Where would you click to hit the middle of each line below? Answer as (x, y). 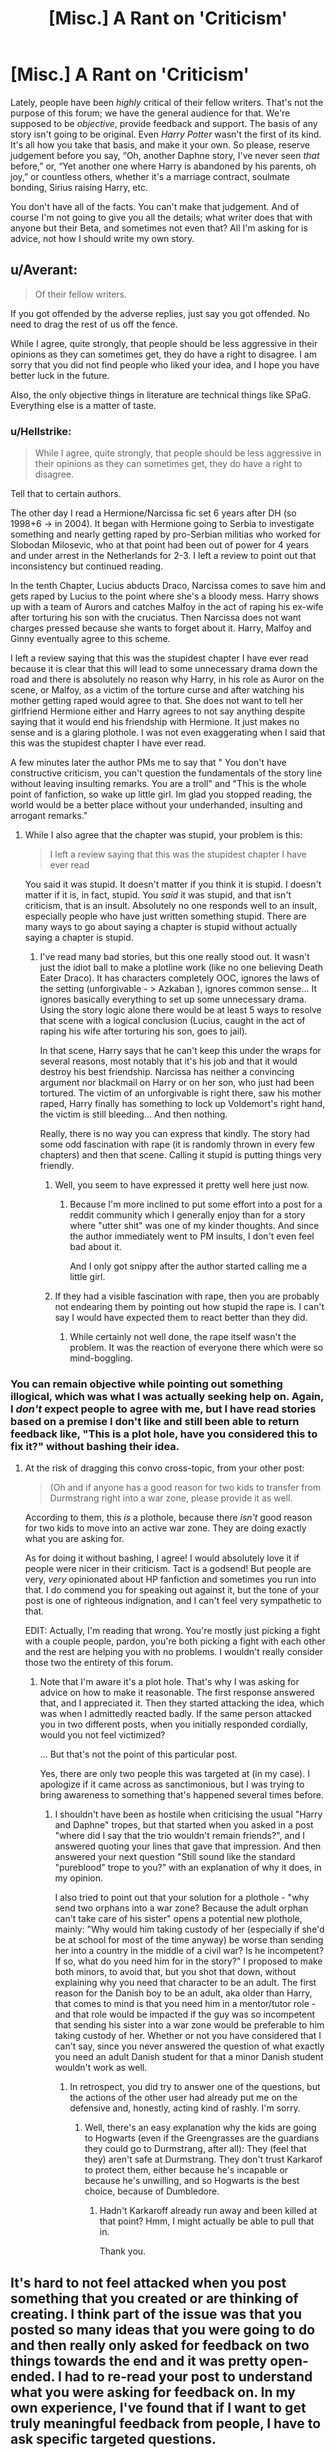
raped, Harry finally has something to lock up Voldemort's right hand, (182, 1104)
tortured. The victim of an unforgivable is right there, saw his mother (180, 1093)
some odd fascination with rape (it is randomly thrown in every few (177, 1144)
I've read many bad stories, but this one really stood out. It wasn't (174, 957)
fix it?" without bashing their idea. (95, 1446)
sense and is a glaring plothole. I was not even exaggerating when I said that (168, 733)
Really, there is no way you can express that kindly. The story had (174, 1134)
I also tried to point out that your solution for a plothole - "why (182, 1898)
